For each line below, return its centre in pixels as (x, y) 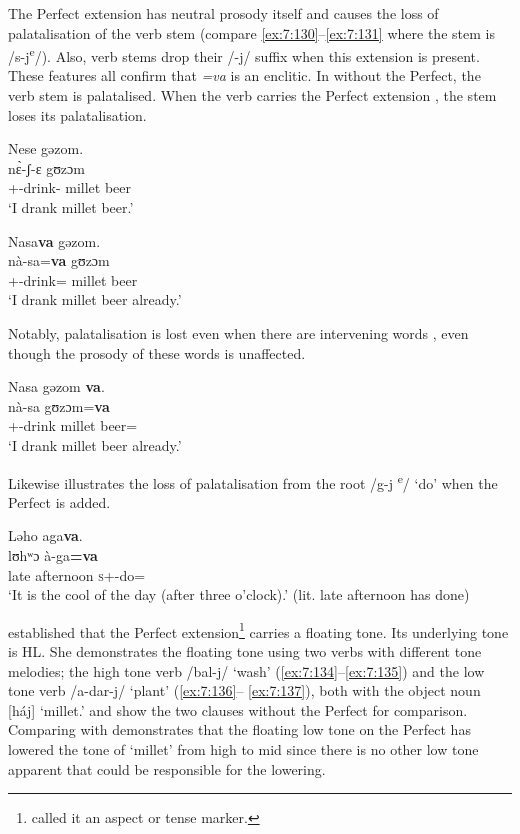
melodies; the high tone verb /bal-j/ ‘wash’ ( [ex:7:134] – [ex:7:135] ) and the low (246, 670)
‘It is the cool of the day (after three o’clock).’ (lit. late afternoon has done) (239, 594)
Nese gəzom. (46, 148)
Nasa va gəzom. (54, 240)
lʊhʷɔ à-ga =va (53, 554)
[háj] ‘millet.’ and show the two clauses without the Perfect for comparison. (238, 709)
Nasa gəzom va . (56, 386)
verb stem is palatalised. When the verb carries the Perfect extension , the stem (252, 95)
